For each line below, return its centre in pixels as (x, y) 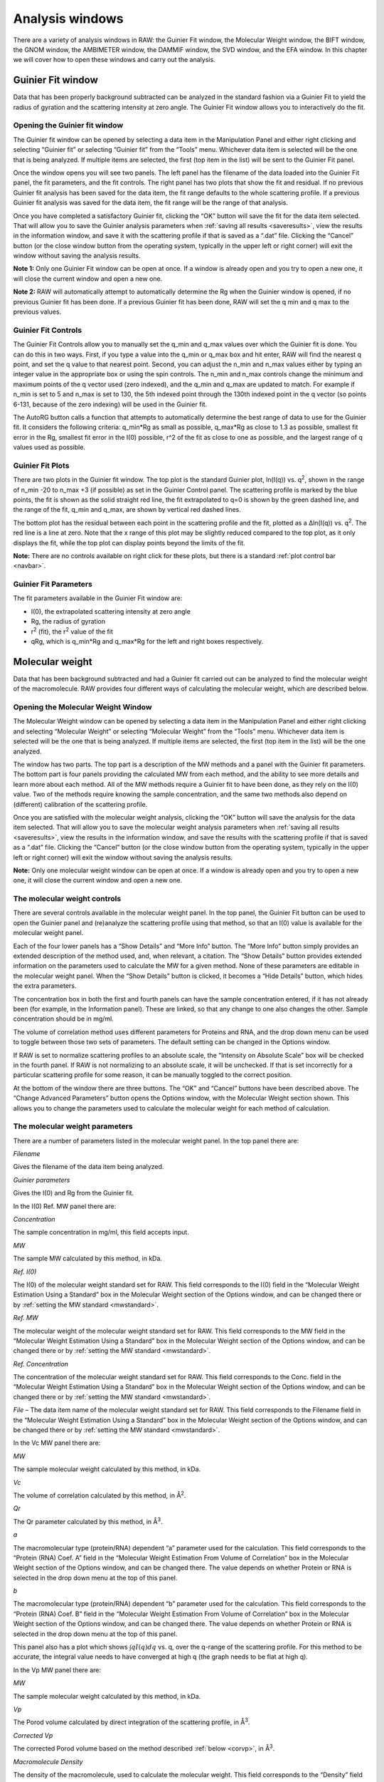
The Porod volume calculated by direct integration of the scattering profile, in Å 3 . (132, 1721)
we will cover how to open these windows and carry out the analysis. (114, 60)
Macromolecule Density (48, 1761)
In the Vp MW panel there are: (57, 1670)
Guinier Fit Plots (41, 465)
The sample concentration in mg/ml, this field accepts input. (101, 1232)
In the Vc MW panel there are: (57, 1443)
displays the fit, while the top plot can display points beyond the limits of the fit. (129, 542)
